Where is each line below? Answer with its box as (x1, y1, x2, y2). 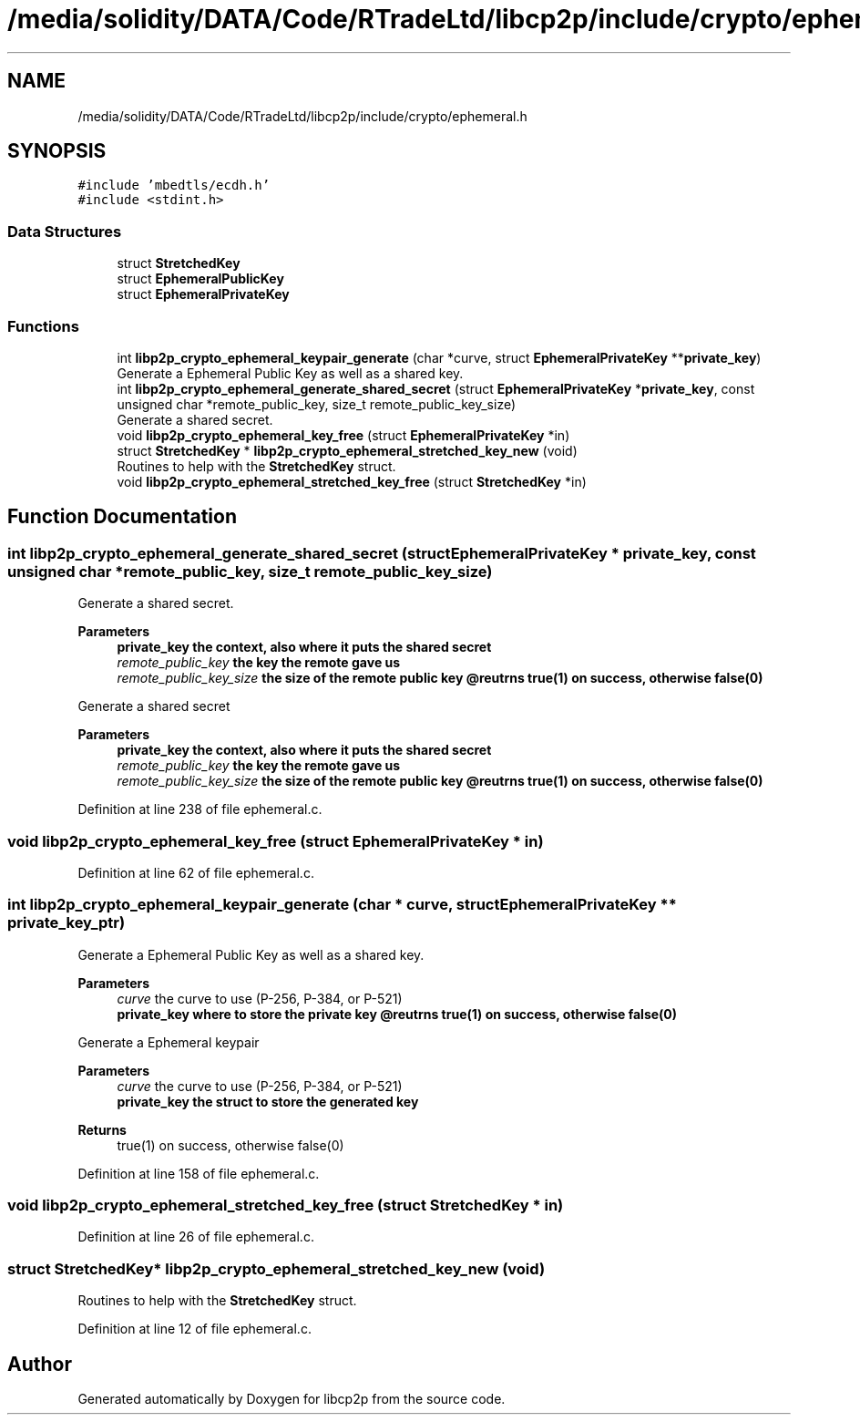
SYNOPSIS (7, 139, 107, 163)
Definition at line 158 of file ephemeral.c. (77, 1165, 320, 1181)
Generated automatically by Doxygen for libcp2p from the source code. (77, 1391, 506, 1407)
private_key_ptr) (7, 913, 126, 933)
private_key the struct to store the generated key (117, 1093, 419, 1109)
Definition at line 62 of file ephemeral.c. (77, 864, 314, 881)
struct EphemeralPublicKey (117, 271, 284, 287)
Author (7, 1352, 72, 1376)
